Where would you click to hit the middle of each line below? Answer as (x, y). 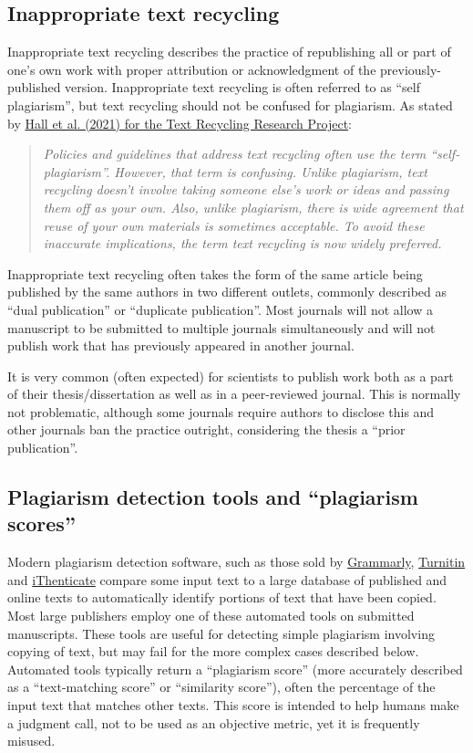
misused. (31, 741)
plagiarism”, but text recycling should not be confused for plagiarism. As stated (230, 105)
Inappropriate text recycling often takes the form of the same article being (215, 273)
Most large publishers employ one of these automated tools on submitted (211, 616)
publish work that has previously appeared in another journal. (181, 345)
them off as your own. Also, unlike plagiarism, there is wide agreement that (253, 207)
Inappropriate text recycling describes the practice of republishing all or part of (229, 52)
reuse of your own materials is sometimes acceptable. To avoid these (234, 225)
